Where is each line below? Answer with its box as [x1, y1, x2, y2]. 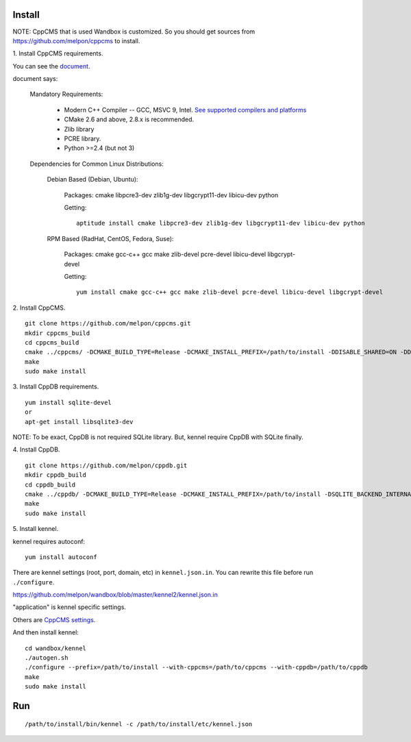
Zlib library [64, 125, 95, 133]
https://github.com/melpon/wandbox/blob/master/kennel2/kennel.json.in [12, 591, 219, 599]
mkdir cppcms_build [25, 329, 90, 337]
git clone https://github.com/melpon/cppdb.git [25, 461, 188, 469]
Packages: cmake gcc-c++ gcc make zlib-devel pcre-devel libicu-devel [64, 250, 266, 258]
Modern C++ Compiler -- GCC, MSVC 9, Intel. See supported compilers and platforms [64, 106, 307, 114]
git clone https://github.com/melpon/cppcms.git [25, 319, 191, 327]
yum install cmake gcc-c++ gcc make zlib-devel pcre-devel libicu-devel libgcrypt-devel [76, 288, 384, 296]
